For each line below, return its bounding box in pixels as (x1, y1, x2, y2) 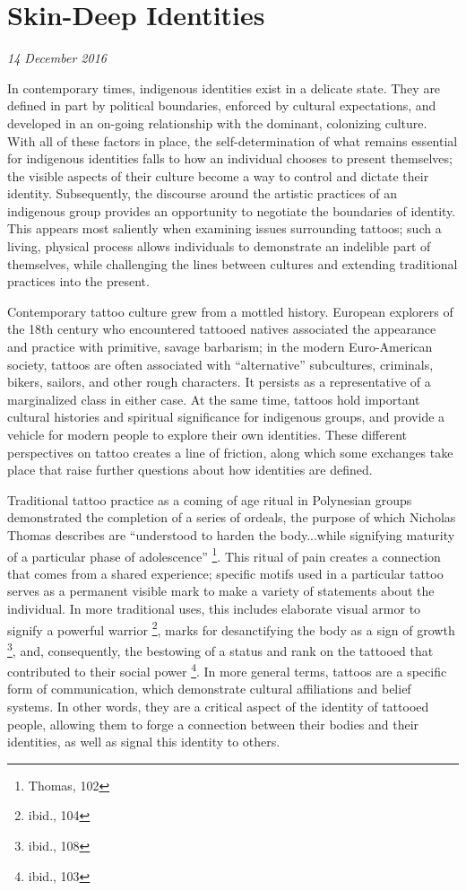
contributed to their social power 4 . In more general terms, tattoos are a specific (7, 660, 447, 680)
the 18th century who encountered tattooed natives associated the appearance (7, 319, 436, 338)
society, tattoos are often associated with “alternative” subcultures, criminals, (7, 354, 434, 373)
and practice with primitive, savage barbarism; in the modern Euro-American (7, 337, 433, 356)
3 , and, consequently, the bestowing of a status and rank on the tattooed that (7, 638, 434, 660)
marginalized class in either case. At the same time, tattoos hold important (7, 389, 420, 408)
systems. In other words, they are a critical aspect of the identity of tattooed (7, 696, 429, 715)
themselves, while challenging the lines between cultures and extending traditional (7, 254, 458, 273)
